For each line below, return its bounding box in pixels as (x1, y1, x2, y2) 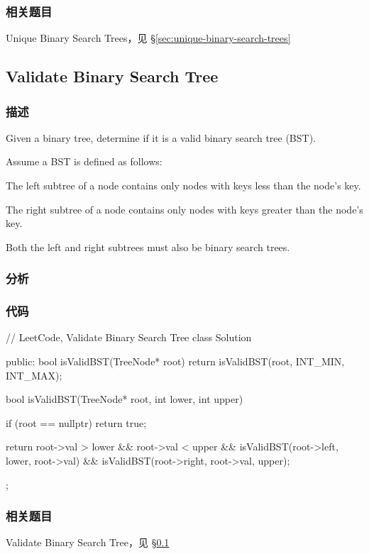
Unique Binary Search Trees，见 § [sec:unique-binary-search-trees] (6, 31, 291, 45)
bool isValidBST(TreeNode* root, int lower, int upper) (6, 392, 243, 406)
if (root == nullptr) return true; (6, 415, 147, 430)
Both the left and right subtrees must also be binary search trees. (6, 239, 290, 254)
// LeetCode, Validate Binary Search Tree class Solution (6, 330, 252, 345)
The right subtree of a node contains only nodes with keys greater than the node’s (6, 201, 363, 216)
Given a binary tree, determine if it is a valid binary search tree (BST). (6, 130, 316, 145)
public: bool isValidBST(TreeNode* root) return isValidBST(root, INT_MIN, (6, 354, 345, 369)
